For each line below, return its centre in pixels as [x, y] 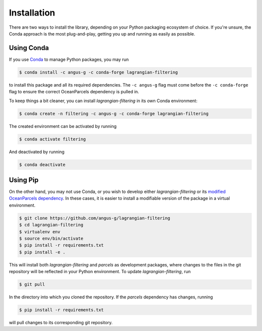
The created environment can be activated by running [63, 126]
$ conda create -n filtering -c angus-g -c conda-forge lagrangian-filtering [114, 113]
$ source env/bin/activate [51, 238]
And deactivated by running [37, 152]
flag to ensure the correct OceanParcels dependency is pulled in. [74, 92]
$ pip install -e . [42, 252]
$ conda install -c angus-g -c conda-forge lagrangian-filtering [98, 72]
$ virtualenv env [40, 232]
